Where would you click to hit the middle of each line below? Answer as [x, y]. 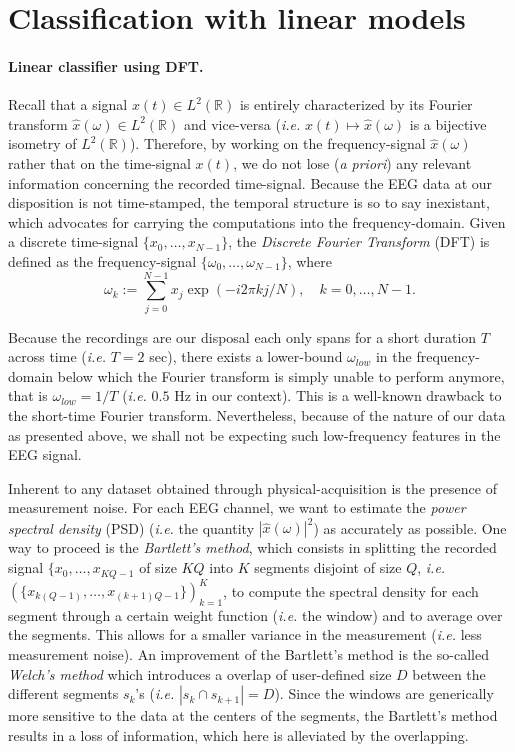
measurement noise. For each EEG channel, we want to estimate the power [237, 507]
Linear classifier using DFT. [106, 65]
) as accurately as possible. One [410, 527]
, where [310, 260]
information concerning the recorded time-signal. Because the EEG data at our [250, 182]
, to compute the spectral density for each [351, 590]
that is [28, 395]
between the [449, 673]
